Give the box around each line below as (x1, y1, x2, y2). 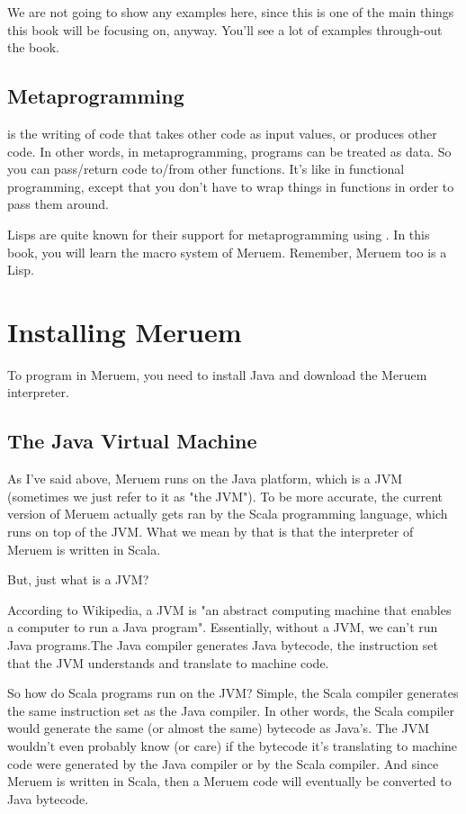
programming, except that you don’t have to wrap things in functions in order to (7, 176, 454, 195)
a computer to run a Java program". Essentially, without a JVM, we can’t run (7, 618, 438, 637)
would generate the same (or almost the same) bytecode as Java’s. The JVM (7, 719, 429, 737)
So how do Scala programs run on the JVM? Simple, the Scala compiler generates (7, 683, 459, 702)
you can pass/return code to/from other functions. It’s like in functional (7, 159, 405, 178)
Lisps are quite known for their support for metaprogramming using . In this (7, 224, 430, 243)
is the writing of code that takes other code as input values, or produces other (7, 123, 437, 142)
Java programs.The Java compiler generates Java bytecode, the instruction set (7, 636, 438, 654)
